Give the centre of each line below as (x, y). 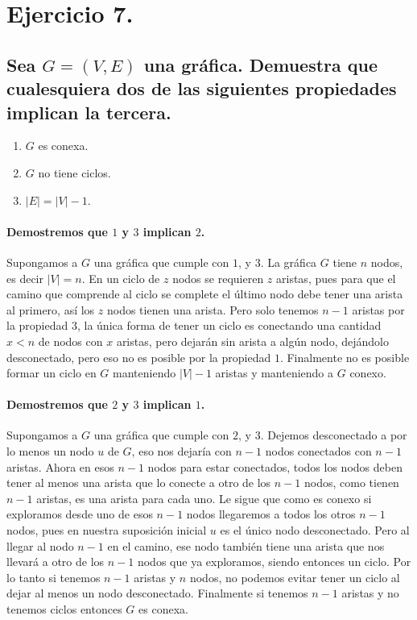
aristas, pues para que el (336, 278)
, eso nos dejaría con (182, 451)
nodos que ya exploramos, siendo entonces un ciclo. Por (274, 562)
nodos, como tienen (351, 483)
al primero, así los (51, 309)
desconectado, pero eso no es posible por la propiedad (139, 357)
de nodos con (70, 341)
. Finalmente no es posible (345, 357)
